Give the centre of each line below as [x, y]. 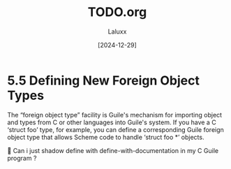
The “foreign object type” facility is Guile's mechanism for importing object [114, 115]
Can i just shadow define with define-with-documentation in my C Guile [115, 150]
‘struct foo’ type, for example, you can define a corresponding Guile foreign [116, 129]
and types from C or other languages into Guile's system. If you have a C [112, 122]
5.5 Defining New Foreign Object [104, 80]
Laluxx [117, 31]
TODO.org [117, 12]
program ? [22, 158]
